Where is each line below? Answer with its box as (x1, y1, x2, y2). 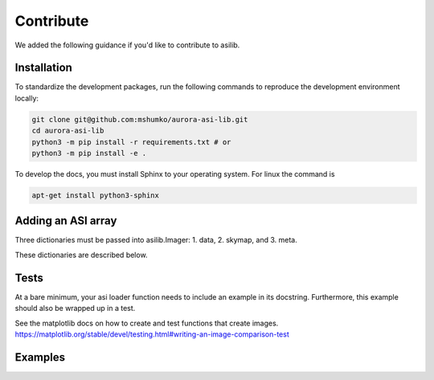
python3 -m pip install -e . (31, 149, 147, 157)
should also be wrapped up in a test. (14, 304, 136, 313)
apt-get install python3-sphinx (31, 190, 160, 200)
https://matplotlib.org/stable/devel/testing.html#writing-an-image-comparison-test (14, 329, 289, 339)
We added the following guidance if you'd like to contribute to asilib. (14, 40, 240, 50)
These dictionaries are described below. (14, 250, 148, 259)
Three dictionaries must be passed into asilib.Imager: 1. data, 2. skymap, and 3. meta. (14, 235, 297, 245)
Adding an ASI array (14, 214, 117, 228)
